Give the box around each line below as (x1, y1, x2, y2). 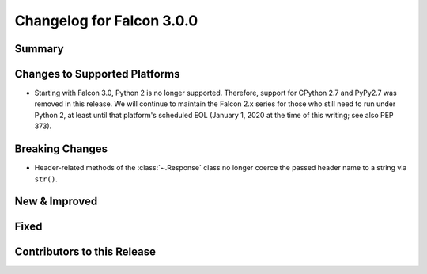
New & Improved (14, 195, 98, 208)
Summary (14, 42, 64, 55)
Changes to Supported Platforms (14, 67, 180, 81)
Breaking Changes (14, 143, 108, 156)
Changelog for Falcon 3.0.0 (14, 12, 198, 29)
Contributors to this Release (14, 245, 156, 259)
